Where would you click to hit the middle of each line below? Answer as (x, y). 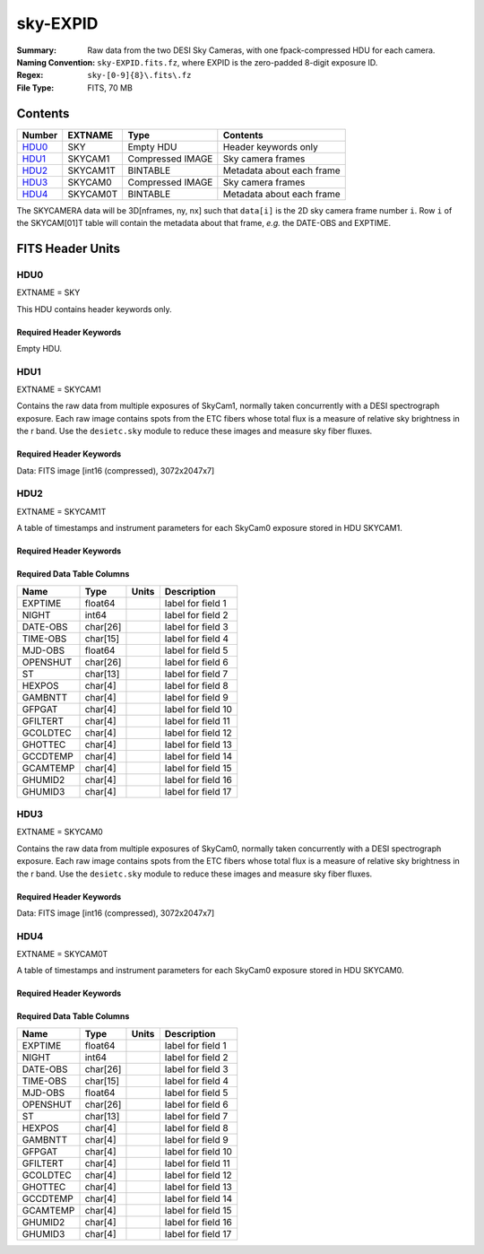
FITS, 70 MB (110, 87)
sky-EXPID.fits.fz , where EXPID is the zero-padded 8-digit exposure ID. (238, 62)
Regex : (30, 75)
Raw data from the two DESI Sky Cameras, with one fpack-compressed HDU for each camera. (261, 50)
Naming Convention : (56, 62)
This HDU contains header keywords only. (94, 309)
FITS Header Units (69, 248)
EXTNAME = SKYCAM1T (61, 511)
